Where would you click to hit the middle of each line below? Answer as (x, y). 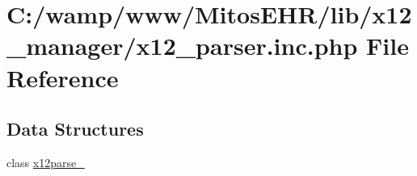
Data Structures (75, 129)
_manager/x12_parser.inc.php (182, 46)
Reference (63, 77)
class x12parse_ (46, 162)
